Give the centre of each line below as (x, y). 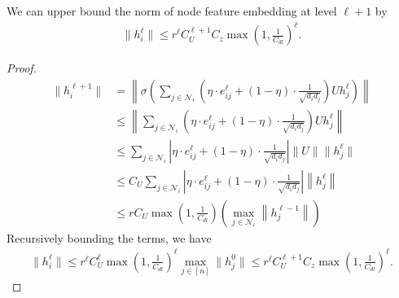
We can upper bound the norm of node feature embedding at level (172, 11)
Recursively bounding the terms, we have (109, 237)
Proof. (22, 68)
